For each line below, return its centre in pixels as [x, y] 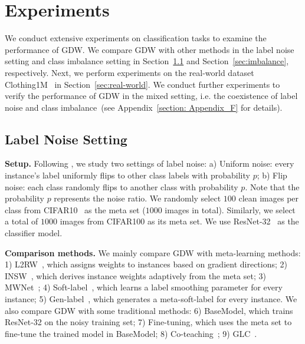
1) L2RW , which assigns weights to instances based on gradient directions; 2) [146, 264]
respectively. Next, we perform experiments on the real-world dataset [129, 72]
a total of [22, 221]
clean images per [269, 198]
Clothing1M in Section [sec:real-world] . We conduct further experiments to [142, 84]
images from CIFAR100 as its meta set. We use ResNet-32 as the [179, 221]
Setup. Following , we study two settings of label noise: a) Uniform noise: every [150, 163]
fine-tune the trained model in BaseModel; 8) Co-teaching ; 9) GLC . [131, 333]
